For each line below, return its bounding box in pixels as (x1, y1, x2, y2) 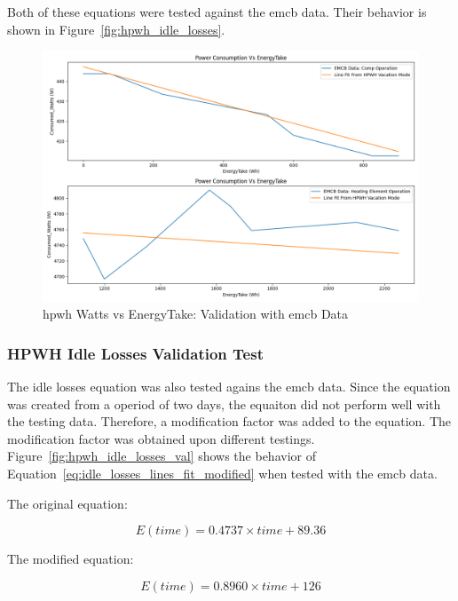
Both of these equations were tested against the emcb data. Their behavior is (7, 3, 427, 20)
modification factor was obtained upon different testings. (7, 429, 315, 447)
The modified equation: (7, 550, 134, 568)
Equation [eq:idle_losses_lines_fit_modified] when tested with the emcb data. (7, 463, 438, 482)
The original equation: (7, 494, 128, 512)
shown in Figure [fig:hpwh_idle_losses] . (7, 20, 225, 38)
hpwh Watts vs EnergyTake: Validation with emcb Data (43, 304, 349, 323)
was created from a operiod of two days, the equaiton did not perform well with (7, 394, 441, 413)
